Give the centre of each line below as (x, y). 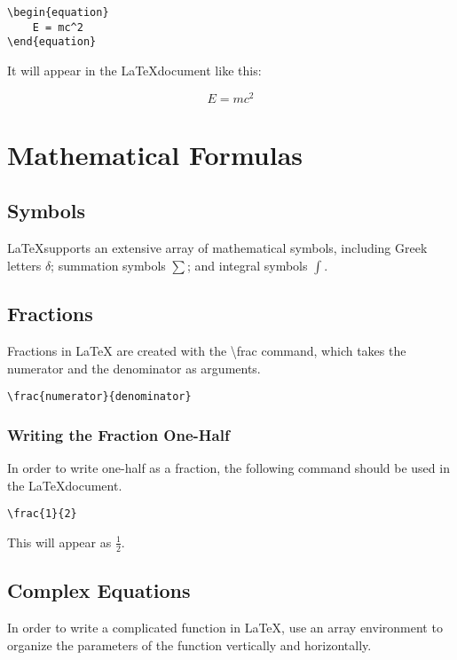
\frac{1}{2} (42, 514)
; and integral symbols (247, 265)
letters (24, 265)
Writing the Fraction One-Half (118, 434)
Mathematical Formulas (155, 154)
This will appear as (59, 542)
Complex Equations (99, 590)
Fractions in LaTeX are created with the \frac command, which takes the (207, 351)
